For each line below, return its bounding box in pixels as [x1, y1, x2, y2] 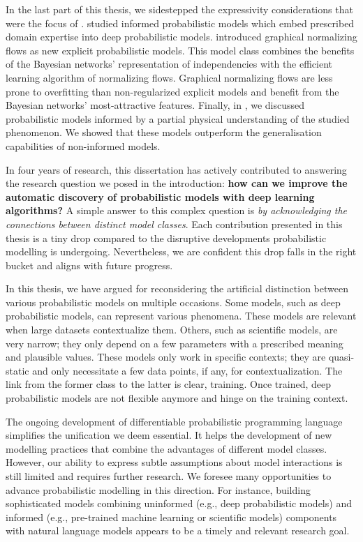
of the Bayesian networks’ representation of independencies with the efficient [6, 57, 333, 71]
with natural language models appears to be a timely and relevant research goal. [6, 523, 350, 538]
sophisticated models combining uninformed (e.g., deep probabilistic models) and [6, 496, 352, 511]
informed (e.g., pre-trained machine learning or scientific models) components [6, 509, 337, 524]
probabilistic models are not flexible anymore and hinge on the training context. [6, 391, 348, 405]
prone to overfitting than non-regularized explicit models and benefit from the [6, 84, 339, 98]
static [6, 363, 29, 377]
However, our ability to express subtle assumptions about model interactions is [6, 455, 343, 469]
